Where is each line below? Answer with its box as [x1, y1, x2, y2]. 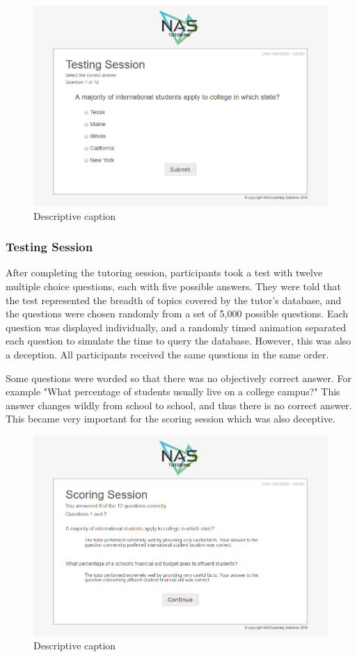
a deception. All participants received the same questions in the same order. [6, 347, 329, 361]
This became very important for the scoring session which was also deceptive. [6, 411, 335, 426]
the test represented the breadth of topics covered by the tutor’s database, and [6, 292, 342, 307]
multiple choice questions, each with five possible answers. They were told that [6, 278, 341, 293]
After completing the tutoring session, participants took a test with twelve [6, 265, 323, 280]
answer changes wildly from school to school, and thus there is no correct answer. [6, 397, 352, 412]
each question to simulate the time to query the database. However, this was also [6, 333, 351, 348]
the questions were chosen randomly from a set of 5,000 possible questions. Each [6, 306, 349, 321]
